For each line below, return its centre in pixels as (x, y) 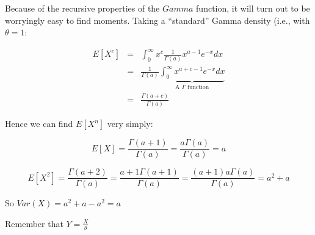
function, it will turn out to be (253, 8)
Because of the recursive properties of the (82, 8)
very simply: (130, 124)
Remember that (34, 223)
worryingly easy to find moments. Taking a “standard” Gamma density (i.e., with (157, 20)
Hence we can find (39, 124)
